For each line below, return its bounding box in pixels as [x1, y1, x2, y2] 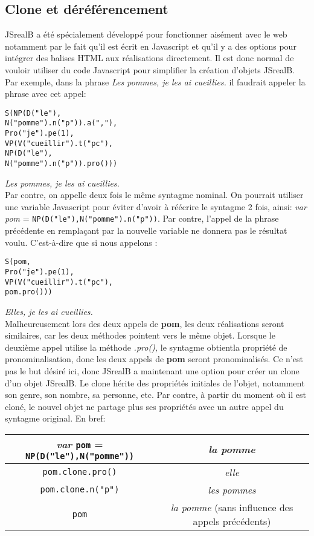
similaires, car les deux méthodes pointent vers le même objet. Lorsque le [5, 329, 275, 342]
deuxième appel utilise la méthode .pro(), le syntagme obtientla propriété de [5, 340, 287, 353]
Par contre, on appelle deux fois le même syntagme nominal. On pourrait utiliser [5, 188, 304, 201]
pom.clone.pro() [42, 467, 117, 477]
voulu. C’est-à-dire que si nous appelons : [5, 236, 158, 248]
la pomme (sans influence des [170, 500, 293, 514]
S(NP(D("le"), [5, 108, 62, 117]
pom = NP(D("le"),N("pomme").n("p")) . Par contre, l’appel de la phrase [5, 212, 279, 225]
